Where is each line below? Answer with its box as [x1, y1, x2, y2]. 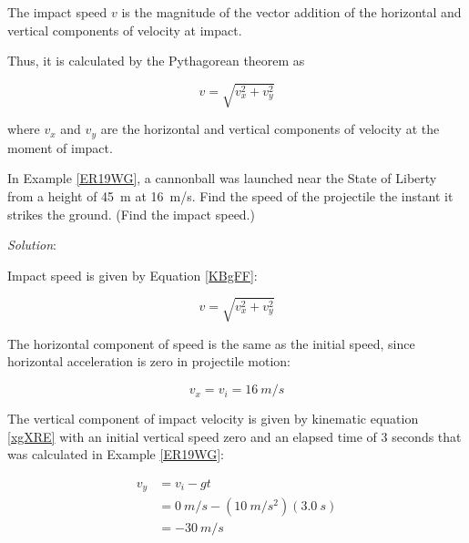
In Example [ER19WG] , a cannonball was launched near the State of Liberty [7, 169, 437, 188]
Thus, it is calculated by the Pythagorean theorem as [7, 51, 305, 70]
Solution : [7, 235, 56, 254]
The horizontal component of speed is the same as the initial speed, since [7, 333, 415, 353]
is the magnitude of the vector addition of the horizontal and [121, 3, 462, 21]
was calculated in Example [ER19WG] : [7, 445, 225, 464]
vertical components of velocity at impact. [7, 20, 242, 39]
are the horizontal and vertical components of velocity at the [100, 119, 440, 138]
